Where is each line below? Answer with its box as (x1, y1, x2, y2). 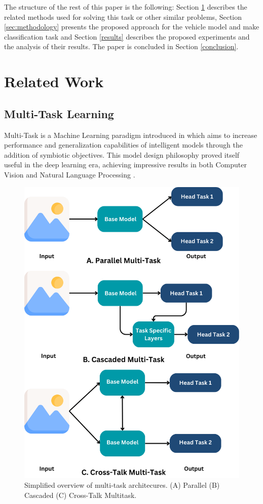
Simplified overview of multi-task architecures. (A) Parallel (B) (24, 480, 220, 490)
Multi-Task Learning (4, 105, 114, 121)
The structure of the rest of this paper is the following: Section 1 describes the (4, 2, 247, 12)
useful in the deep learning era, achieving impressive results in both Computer (4, 159, 247, 170)
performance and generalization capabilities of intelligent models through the (4, 139, 243, 150)
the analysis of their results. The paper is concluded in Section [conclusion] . (4, 41, 239, 52)
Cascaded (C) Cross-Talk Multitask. (24, 490, 137, 500)
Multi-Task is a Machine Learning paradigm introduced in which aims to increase (4, 129, 257, 140)
